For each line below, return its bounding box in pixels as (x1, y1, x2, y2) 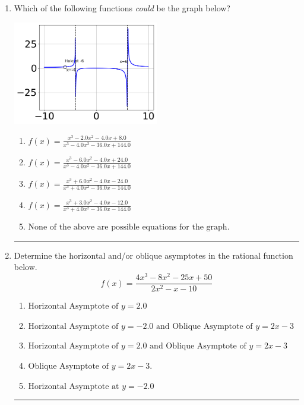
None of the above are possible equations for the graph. (28, 223, 230, 232)
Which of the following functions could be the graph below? (14, 2, 230, 14)
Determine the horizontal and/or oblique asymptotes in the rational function (14, 249, 293, 261)
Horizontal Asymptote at (28, 382, 119, 391)
